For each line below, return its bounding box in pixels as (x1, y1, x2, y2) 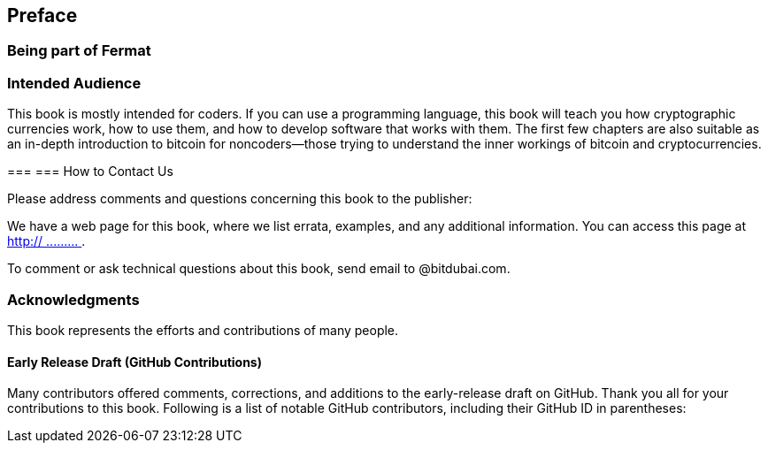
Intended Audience (7, 73, 142, 92)
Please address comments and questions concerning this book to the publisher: (7, 191, 472, 207)
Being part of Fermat (7, 42, 151, 60)
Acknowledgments (7, 290, 140, 309)
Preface (7, 4, 78, 27)
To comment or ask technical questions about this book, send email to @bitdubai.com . (7, 261, 511, 277)
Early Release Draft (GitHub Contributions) (7, 354, 262, 370)
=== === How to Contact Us (7, 164, 173, 179)
